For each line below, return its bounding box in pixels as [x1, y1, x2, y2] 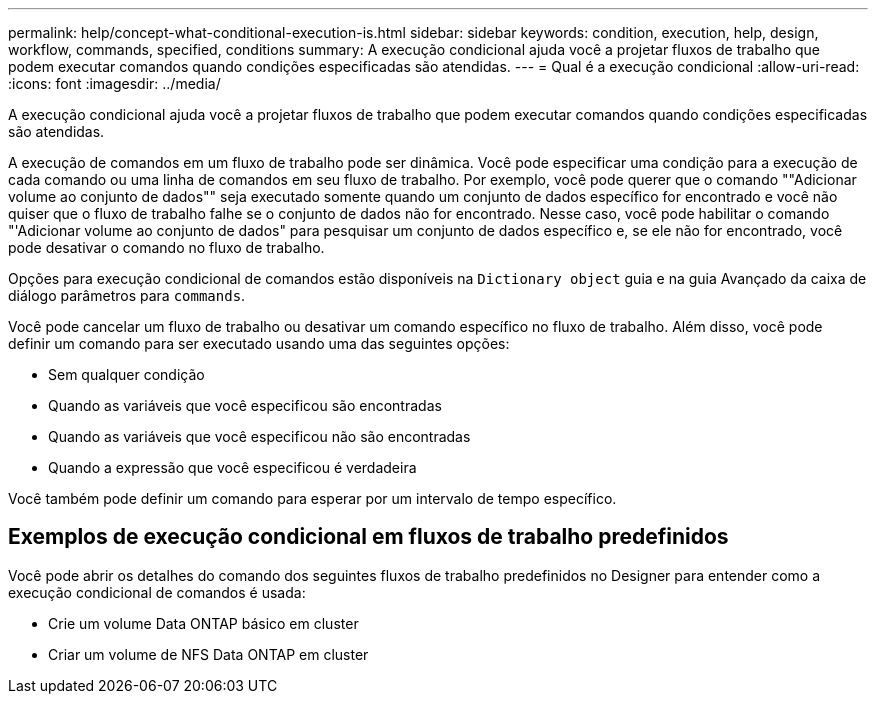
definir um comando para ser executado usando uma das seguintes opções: [8, 335, 510, 352]
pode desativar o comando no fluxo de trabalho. [8, 239, 325, 256]
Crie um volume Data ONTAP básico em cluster [48, 614, 359, 632]
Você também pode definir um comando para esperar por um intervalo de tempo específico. [8, 490, 617, 507]
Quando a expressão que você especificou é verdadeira [48, 459, 417, 476]
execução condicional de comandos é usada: [8, 583, 306, 601]
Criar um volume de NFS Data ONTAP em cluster [48, 645, 369, 663]
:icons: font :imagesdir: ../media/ [8, 75, 221, 92]
